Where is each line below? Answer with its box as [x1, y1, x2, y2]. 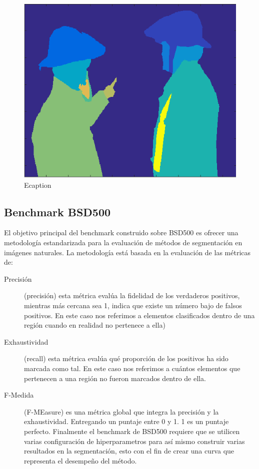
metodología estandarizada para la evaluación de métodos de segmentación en [4, 237, 242, 248]
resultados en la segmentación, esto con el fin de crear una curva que [24, 446, 234, 456]
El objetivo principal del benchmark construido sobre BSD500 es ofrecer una [4, 227, 238, 238]
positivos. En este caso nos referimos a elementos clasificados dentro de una [24, 310, 255, 320]
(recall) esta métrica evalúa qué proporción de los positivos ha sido [24, 353, 228, 364]
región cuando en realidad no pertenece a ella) [24, 320, 165, 330]
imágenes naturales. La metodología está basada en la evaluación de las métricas [4, 247, 251, 257]
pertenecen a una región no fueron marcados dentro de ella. [24, 373, 206, 383]
